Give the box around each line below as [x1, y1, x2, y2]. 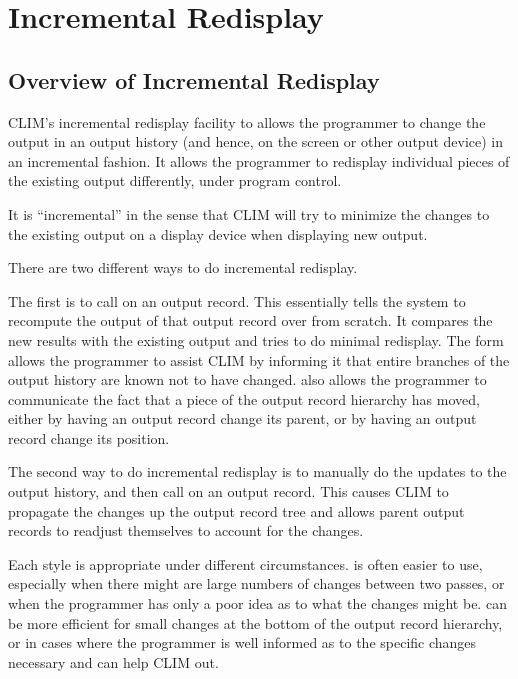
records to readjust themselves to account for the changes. [8, 520, 364, 541]
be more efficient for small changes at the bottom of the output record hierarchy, [8, 612, 503, 633]
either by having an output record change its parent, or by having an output [8, 408, 477, 429]
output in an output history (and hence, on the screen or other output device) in [8, 131, 504, 152]
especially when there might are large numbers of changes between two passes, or [8, 573, 505, 594]
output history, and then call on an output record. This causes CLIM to [8, 481, 449, 502]
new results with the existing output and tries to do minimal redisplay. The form [8, 329, 504, 350]
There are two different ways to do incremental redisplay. [8, 257, 358, 278]
